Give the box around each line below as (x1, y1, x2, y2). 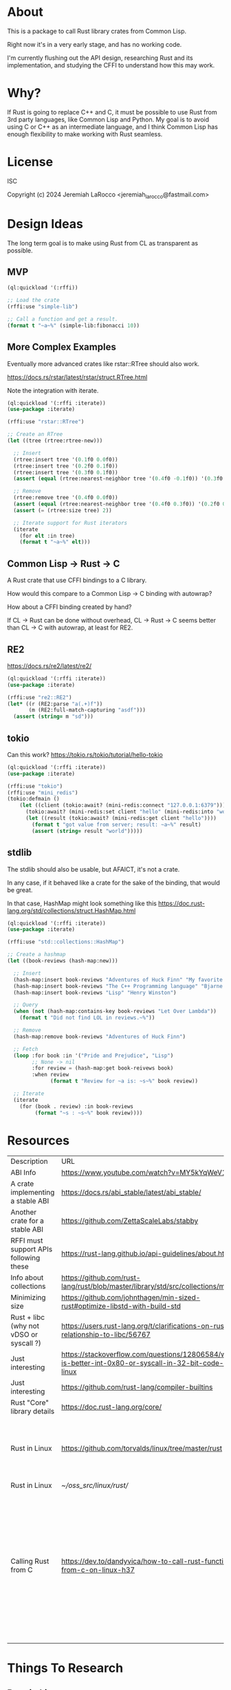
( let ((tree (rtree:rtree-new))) (7, 437, 103, 445)
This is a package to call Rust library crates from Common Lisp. (7, 27, 187, 35)
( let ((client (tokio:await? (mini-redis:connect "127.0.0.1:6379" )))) (19, 802, 229, 809)
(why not (10, 1321, 40, 1331)
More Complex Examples (7, 341, 117, 353)
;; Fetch (13, 1045, 38, 1052)
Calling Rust (10, 1556, 49, 1566)
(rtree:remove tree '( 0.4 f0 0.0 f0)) (13, 494, 118, 501)
